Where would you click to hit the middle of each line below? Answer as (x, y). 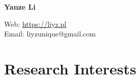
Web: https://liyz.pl (35, 24)
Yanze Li (20, 7)
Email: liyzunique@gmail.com (50, 34)
